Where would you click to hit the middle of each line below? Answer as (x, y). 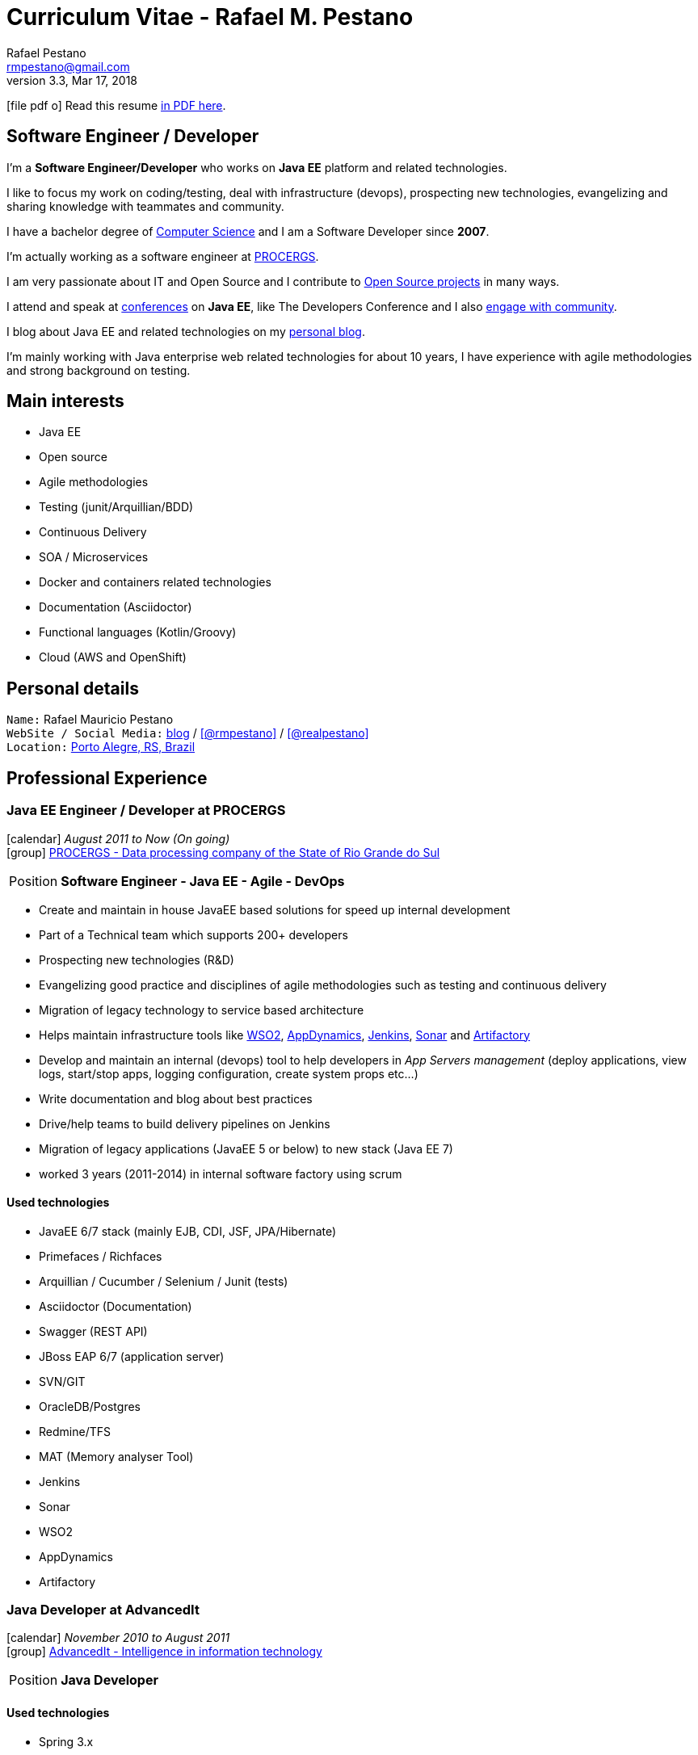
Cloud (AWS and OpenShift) (113, 657)
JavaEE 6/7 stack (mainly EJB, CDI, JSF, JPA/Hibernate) (188, 1231)
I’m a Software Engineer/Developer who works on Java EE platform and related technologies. (257, 167)
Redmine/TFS (75, 1431)
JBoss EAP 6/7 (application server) (132, 1356)
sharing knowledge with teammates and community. (145, 206)
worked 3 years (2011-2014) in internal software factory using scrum (221, 1173)
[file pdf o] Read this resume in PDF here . (116, 105)
